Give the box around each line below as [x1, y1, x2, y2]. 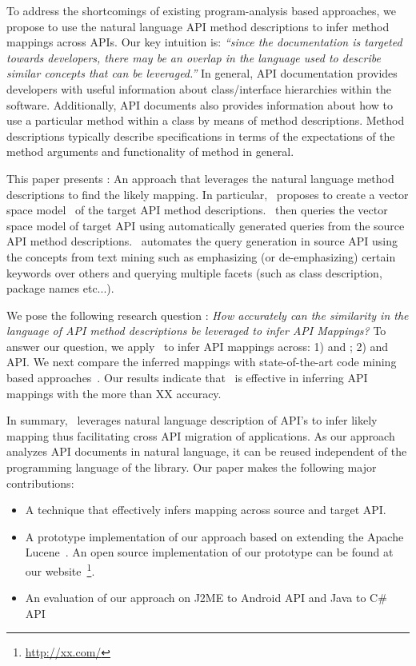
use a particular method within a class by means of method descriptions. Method [6, 112, 405, 129]
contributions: [6, 474, 74, 491]
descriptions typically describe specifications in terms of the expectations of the [6, 127, 395, 144]
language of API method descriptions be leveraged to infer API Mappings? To [6, 322, 386, 339]
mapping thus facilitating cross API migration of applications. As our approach [6, 427, 395, 444]
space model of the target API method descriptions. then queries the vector [6, 201, 388, 218]
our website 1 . [25, 560, 95, 579]
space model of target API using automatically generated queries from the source [6, 217, 405, 233]
